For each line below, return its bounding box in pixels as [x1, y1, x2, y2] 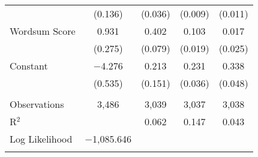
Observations [10, 97, 64, 111]
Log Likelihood [10, 132, 73, 146]
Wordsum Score [10, 24, 76, 38]
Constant [10, 59, 48, 73]
